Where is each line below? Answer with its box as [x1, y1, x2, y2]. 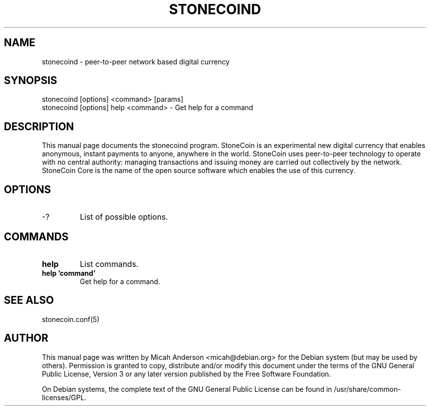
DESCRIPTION [4, 120, 74, 133]
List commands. [80, 259, 138, 269]
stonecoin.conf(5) [42, 315, 100, 323]
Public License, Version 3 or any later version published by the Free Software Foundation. [42, 369, 331, 378]
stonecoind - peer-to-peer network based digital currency [42, 57, 230, 66]
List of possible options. [80, 212, 168, 222]
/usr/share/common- [334, 384, 401, 393]
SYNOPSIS [4, 74, 57, 87]
